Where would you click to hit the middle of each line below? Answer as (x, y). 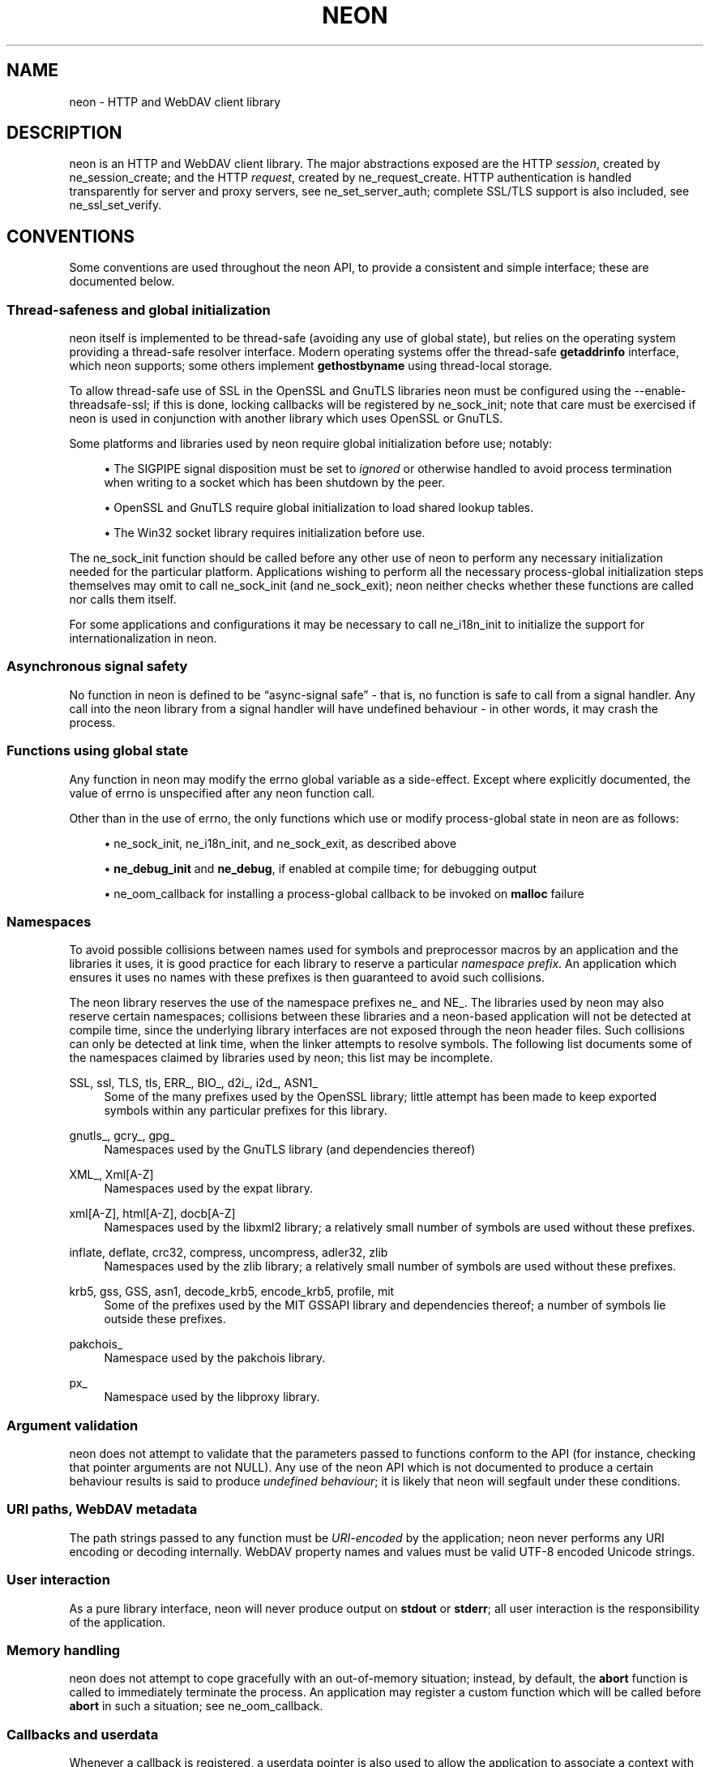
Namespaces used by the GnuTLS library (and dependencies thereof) (290, 1150)
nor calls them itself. (123, 600)
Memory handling (64, 1650)
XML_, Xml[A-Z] (111, 1175)
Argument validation (73, 1425)
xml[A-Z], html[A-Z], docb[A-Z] (152, 1214)
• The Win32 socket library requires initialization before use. (265, 533)
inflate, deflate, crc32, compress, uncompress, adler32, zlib (229, 1253)
